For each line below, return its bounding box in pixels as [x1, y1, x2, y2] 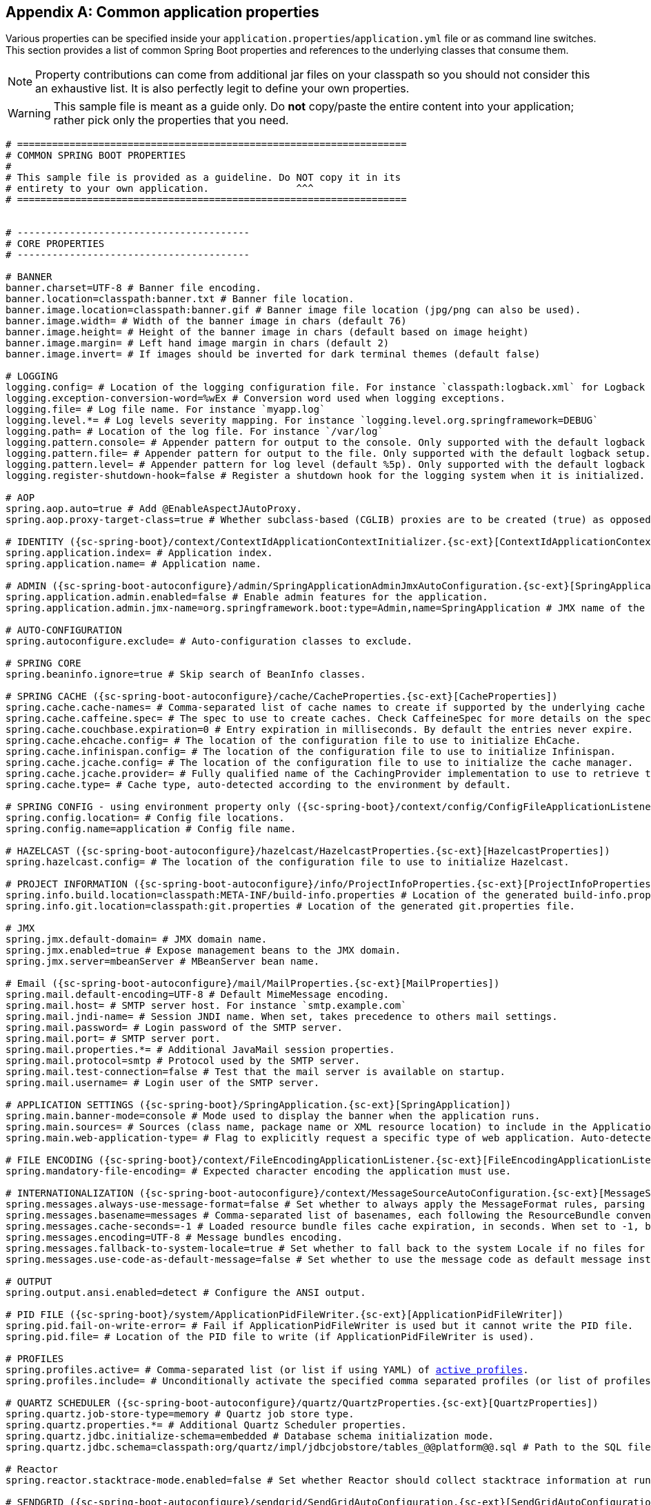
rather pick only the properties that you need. [53, 113, 289, 128]
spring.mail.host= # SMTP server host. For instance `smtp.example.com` [6, 1000, 407, 1012]
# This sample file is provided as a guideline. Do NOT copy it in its [6, 172, 401, 184]
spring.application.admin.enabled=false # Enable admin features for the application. [6, 591, 488, 603]
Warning [8, 106, 51, 121]
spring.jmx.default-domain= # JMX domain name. [6, 934, 268, 945]
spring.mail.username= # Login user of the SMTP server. [6, 1077, 320, 1089]
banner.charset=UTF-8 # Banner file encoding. [6, 282, 261, 294]
